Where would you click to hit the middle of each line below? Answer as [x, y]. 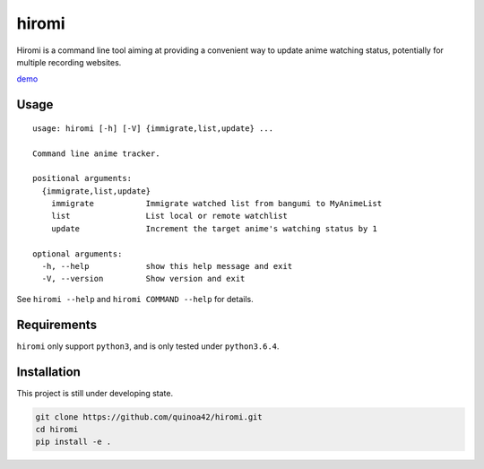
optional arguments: [78, 254]
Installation [48, 372]
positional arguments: [82, 178]
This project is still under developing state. [95, 393]
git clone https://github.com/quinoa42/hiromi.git [149, 417]
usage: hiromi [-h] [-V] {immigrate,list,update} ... [153, 128]
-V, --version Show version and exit [143, 279]
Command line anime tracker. [96, 153]
